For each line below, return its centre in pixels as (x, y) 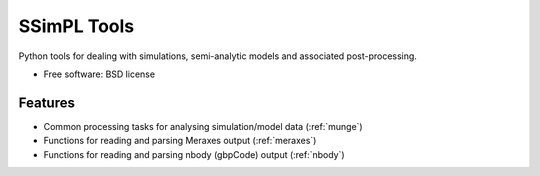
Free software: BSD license (99, 74)
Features (46, 102)
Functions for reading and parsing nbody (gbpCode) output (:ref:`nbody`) (194, 154)
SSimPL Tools (76, 26)
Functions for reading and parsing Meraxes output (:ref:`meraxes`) (180, 141)
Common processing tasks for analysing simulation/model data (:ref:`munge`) (203, 126)
